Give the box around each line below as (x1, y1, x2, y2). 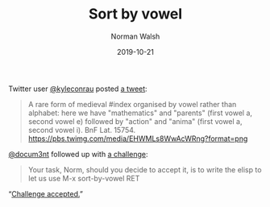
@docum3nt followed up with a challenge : (8, 149, 148, 159)
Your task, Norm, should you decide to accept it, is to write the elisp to (27, 164, 262, 174)
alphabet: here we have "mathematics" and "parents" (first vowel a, (27, 108, 252, 118)
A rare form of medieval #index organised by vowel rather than (27, 99, 237, 109)
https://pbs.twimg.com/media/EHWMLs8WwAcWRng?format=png (27, 134, 248, 143)
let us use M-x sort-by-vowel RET (27, 173, 140, 183)
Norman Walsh (110, 31, 160, 41)
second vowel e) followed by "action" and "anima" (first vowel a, (27, 116, 243, 126)
